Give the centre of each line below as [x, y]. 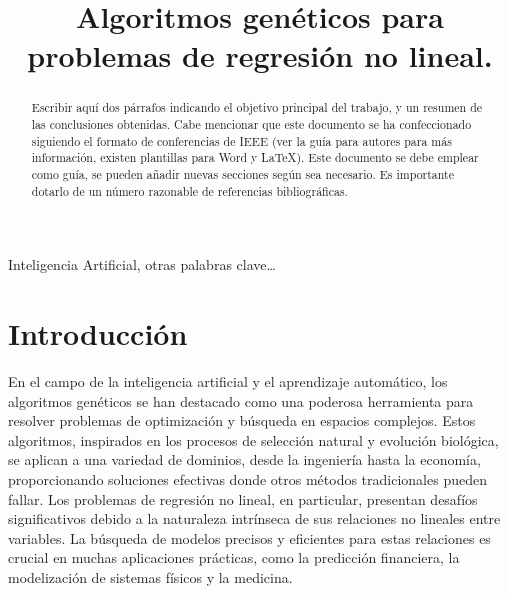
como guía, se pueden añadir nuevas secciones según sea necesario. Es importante [242, 173]
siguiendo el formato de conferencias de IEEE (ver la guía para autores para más [241, 140]
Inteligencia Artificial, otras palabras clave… [142, 264]
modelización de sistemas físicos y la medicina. [150, 576]
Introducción [98, 333]
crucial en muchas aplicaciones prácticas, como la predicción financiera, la [234, 557]
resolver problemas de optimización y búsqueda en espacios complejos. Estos [242, 420]
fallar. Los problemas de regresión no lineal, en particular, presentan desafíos [243, 498]
